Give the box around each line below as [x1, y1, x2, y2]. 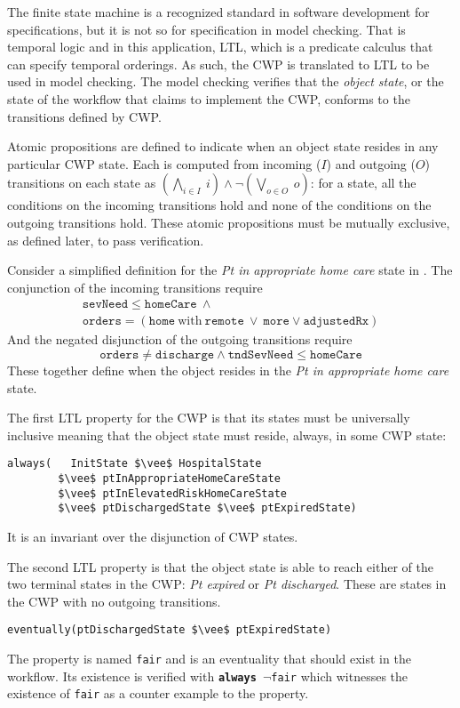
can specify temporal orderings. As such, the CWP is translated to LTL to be [7, 54, 430, 73]
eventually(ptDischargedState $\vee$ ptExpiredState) [7, 624, 332, 637]
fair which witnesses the [271, 666, 408, 685]
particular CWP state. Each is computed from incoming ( [7, 154, 321, 173]
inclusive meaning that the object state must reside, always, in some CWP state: [7, 425, 447, 444]
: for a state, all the [310, 173, 416, 192]
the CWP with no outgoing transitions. [7, 591, 221, 610]
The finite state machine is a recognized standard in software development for [7, 3, 430, 20]
